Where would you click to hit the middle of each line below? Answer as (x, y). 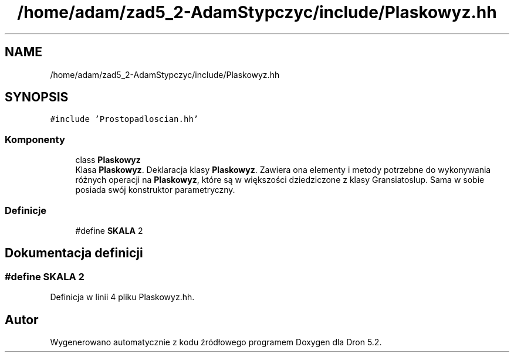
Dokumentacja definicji (74, 253)
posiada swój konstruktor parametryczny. (155, 190)
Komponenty (35, 139)
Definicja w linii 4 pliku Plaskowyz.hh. (122, 297)
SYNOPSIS (37, 97)
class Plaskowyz (108, 160)
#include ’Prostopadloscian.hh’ (124, 119)
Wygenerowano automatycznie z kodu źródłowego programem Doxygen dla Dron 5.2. (216, 342)
